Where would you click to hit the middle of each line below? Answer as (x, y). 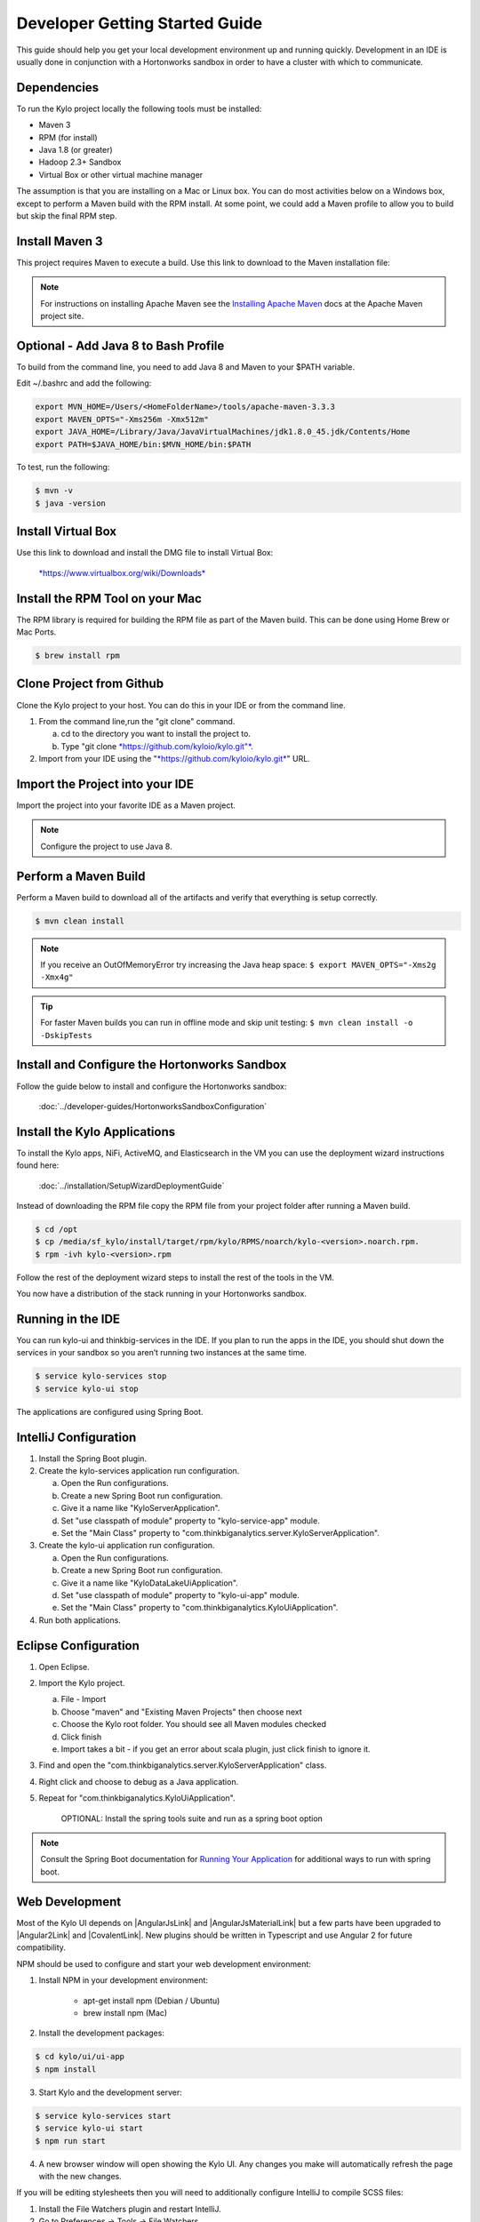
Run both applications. (80, 1620)
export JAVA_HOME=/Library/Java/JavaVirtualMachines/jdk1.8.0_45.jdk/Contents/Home (223, 432)
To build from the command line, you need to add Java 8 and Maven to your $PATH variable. (186, 367)
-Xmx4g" (57, 977)
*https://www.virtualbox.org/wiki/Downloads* (122, 572)
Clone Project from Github (90, 684)
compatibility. (41, 1947)
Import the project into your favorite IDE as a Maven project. (126, 805)
